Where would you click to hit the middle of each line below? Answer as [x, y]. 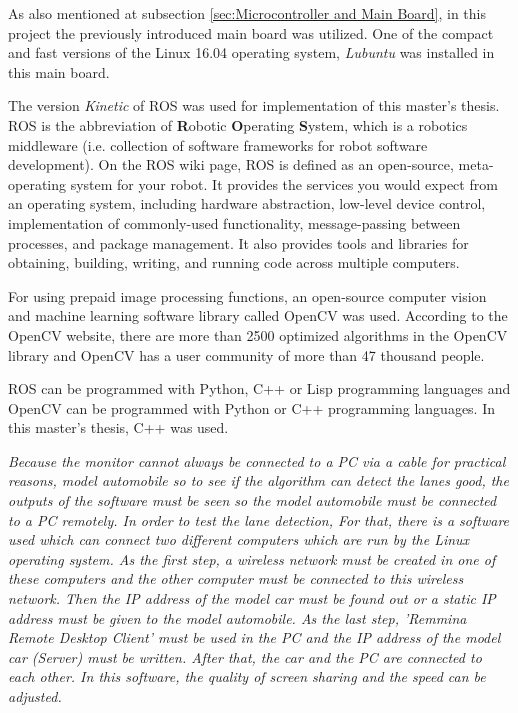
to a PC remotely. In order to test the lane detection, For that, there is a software [259, 519]
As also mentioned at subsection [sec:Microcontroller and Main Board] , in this [247, 13]
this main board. [59, 71]
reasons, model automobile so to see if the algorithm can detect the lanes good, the [258, 480]
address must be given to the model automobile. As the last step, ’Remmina [237, 617]
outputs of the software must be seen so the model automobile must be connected [252, 500]
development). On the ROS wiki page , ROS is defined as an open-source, [231, 164]
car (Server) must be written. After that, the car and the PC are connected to [245, 656]
